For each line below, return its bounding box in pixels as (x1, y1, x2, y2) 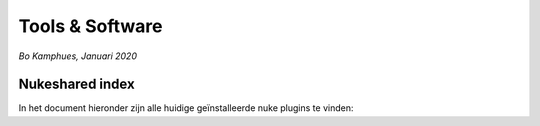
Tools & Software (18, 15, 163, 37)
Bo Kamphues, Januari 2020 (18, 50, 137, 62)
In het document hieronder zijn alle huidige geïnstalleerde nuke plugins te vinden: (18, 102, 354, 114)
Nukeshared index (18, 76, 135, 93)
